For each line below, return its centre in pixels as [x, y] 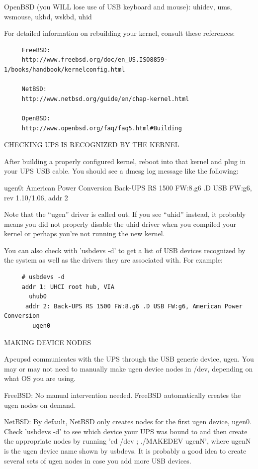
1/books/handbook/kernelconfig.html [65, 69]
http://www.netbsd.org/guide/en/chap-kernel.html [105, 99]
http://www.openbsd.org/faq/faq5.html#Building [102, 128]
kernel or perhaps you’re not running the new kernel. [85, 234]
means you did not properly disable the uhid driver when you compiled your [120, 224]
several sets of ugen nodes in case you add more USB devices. [98, 460]
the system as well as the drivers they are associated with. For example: [113, 260]
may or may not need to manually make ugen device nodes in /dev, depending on [129, 368]
